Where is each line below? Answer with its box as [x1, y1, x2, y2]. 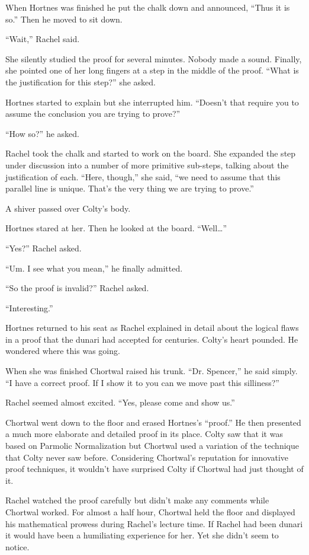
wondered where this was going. [5, 345, 120, 357]
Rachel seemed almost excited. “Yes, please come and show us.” [5, 396, 235, 409]
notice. [5, 540, 30, 553]
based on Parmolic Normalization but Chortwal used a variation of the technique [5, 439, 299, 452]
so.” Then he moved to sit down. [5, 12, 123, 25]
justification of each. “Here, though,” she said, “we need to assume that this [5, 170, 281, 183]
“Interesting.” [5, 301, 53, 314]
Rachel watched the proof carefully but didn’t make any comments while [5, 494, 269, 506]
